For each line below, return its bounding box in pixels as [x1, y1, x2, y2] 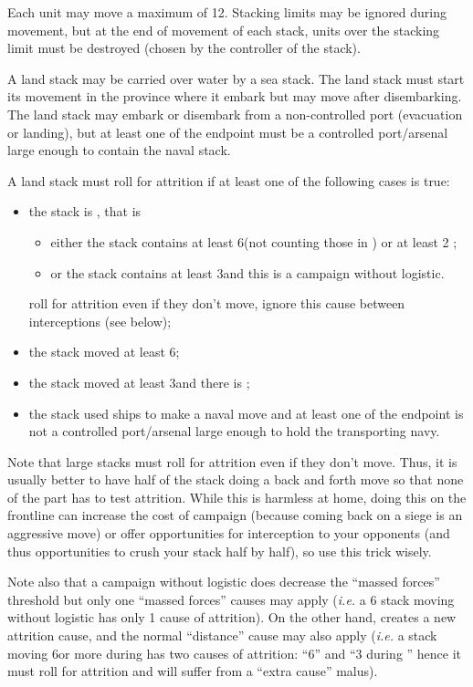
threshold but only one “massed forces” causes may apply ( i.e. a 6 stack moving [7, 589, 455, 609]
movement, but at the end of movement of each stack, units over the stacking [7, 20, 440, 39]
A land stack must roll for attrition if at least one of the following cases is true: [7, 171, 450, 190]
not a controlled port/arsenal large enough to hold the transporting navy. [28, 422, 440, 441]
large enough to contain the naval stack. [7, 141, 231, 160]
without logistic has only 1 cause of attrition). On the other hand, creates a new [7, 608, 457, 627]
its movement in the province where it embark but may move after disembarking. [7, 87, 462, 106]
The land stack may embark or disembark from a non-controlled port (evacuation [7, 104, 463, 123]
